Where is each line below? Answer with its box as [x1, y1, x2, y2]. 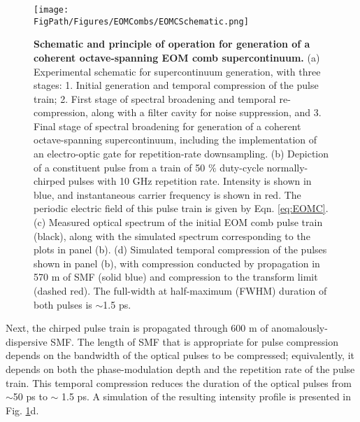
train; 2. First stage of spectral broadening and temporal [34, 91, 276, 106]
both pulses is [34, 297, 92, 311]
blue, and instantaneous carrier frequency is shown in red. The [34, 187, 301, 202]
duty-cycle [219, 160, 264, 174]
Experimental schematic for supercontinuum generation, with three [34, 64, 321, 78]
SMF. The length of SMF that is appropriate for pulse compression [50, 334, 338, 349]
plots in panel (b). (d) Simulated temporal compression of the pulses [34, 242, 327, 257]
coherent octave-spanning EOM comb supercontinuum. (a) [34, 50, 320, 64]
